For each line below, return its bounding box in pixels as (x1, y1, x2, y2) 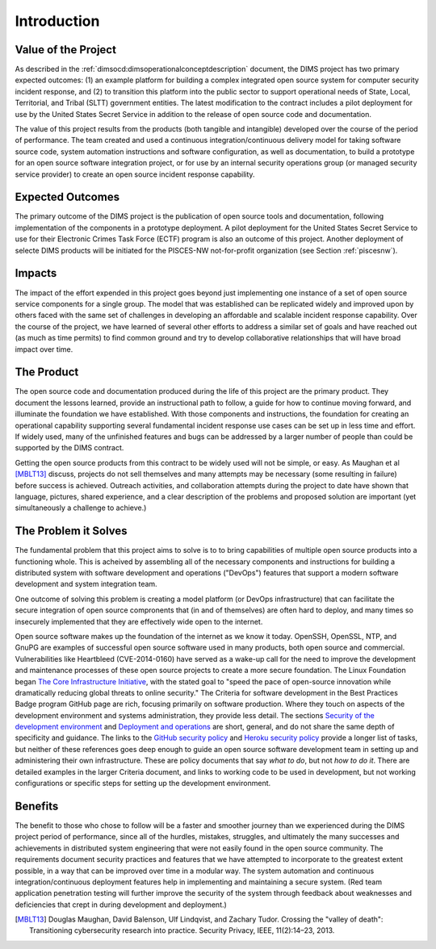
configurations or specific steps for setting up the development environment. (15, 779, 271, 788)
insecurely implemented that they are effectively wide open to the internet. (15, 617, 263, 626)
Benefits (15, 799, 59, 813)
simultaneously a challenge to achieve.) (15, 503, 147, 512)
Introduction (15, 12, 100, 30)
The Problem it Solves (15, 525, 128, 538)
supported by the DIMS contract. (15, 443, 124, 453)
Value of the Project (15, 43, 117, 56)
